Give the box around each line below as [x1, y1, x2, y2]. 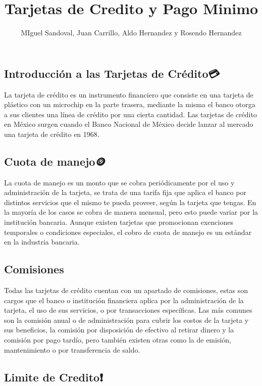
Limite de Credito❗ [4, 369, 103, 384]
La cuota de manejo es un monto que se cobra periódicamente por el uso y [4, 177, 235, 187]
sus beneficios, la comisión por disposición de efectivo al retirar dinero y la [4, 324, 234, 335]
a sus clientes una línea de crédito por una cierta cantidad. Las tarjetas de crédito [4, 109, 257, 119]
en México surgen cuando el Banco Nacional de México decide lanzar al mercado [4, 119, 253, 129]
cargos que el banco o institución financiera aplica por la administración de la [4, 295, 244, 305]
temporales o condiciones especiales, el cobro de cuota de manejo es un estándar [4, 226, 252, 237]
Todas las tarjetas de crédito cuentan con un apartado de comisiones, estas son [4, 285, 248, 296]
